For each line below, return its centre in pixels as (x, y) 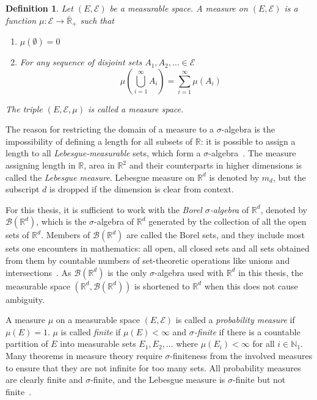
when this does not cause (251, 285)
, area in (99, 165)
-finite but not (259, 380)
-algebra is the (248, 129)
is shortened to (162, 285)
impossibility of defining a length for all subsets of (99, 141)
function (21, 20)
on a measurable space (98, 320)
